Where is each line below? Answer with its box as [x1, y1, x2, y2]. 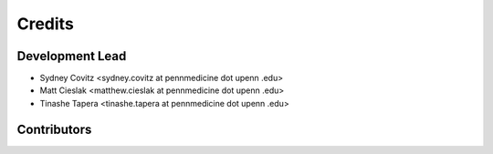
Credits [16, 14, 75, 34]
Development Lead [16, 48, 127, 64]
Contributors [16, 121, 92, 137]
